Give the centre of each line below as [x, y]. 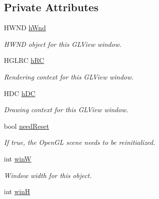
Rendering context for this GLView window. [69, 76]
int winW [18, 158]
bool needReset [26, 126]
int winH [17, 191]
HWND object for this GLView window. [63, 44]
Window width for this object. [48, 175]
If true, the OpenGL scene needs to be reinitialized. [80, 142]
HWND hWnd [25, 28]
